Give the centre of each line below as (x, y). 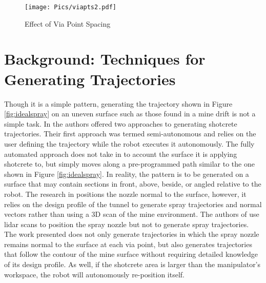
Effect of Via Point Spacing (68, 23)
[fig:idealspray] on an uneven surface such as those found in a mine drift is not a (130, 114)
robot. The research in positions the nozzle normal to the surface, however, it (125, 194)
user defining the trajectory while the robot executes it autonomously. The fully (129, 143)
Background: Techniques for (105, 59)
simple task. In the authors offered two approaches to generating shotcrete (121, 123)
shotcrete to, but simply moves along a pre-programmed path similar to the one (129, 164)
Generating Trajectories (90, 79)
